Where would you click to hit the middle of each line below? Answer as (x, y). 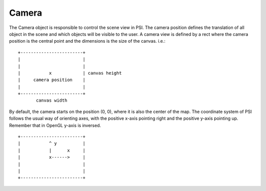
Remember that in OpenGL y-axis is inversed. (55, 125)
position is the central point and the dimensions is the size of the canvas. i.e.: (87, 41)
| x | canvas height (70, 73)
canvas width (52, 100)
